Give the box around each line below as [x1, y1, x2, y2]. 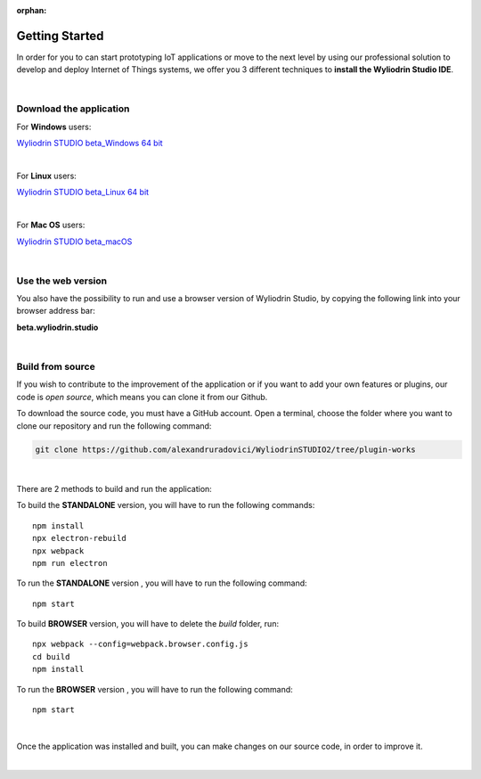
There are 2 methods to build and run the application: [16, 483, 213, 494]
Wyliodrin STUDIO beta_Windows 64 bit [16, 138, 164, 149]
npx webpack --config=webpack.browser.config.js [32, 639, 249, 650]
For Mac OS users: [16, 219, 86, 231]
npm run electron [32, 558, 108, 568]
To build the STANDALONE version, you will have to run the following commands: [16, 500, 315, 511]
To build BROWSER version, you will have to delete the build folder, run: [16, 619, 280, 629]
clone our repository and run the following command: [16, 420, 212, 431]
